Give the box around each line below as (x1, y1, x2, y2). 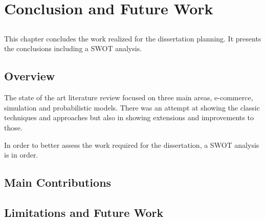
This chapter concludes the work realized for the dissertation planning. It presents (4, 33, 261, 43)
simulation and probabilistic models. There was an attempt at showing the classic (4, 102, 260, 113)
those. (4, 122, 23, 132)
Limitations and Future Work (4, 204, 164, 220)
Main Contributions (4, 174, 112, 190)
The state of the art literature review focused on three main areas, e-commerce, (4, 92, 253, 103)
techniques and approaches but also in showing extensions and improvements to (4, 112, 254, 123)
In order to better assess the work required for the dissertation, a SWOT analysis (4, 139, 259, 150)
